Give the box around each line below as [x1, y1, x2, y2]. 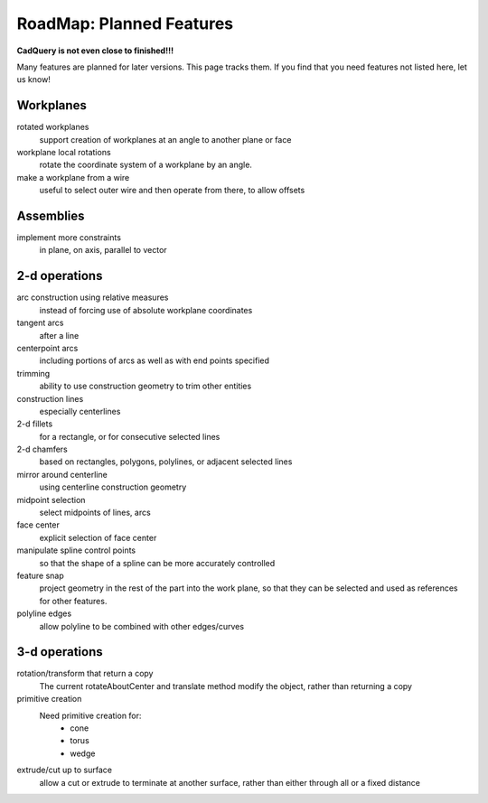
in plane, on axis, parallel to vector [39, 245, 167, 256]
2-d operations [16, 268, 103, 284]
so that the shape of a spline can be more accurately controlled [39, 557, 276, 568]
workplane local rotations [16, 147, 112, 158]
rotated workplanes [16, 122, 89, 133]
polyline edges [16, 608, 72, 619]
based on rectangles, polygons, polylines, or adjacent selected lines [39, 456, 293, 467]
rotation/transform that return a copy [16, 668, 154, 679]
